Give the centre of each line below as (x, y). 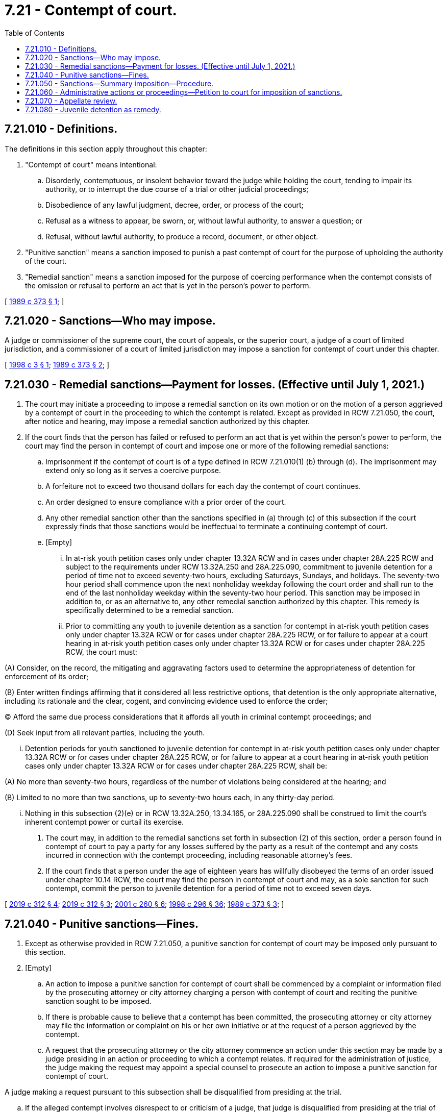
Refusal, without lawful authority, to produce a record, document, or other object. (182, 236)
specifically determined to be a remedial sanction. (150, 610)
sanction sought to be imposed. (98, 1001)
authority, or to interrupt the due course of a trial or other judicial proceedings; (177, 189)
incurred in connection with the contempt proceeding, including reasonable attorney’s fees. (199, 855)
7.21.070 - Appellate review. (71, 101)
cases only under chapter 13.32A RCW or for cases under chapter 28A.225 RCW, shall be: (176, 766)
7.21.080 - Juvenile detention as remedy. (93, 109)
